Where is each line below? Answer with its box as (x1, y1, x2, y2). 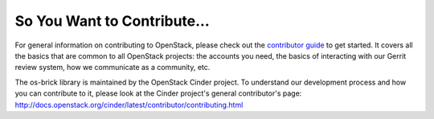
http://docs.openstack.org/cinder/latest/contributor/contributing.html (14, 100, 244, 109)
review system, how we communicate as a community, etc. (14, 63, 211, 72)
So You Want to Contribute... (14, 12, 211, 30)
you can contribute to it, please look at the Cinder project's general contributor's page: (14, 88, 302, 98)
